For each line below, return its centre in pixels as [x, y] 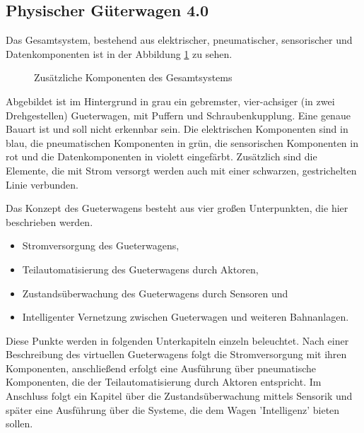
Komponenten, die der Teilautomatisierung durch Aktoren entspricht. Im [164, 382]
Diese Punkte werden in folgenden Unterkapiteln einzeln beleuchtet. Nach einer [177, 340]
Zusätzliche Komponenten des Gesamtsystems [133, 77]
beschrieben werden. [49, 221]
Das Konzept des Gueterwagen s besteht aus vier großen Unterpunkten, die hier [177, 208]
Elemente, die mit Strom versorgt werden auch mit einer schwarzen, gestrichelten [181, 170]
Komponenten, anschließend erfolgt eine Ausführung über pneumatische [161, 368]
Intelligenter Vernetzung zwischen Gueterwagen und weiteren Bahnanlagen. [186, 317]
